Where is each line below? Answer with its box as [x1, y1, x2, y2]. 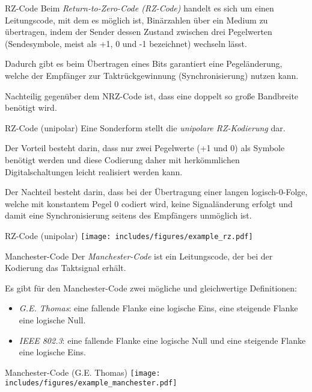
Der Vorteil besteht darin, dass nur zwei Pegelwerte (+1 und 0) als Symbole [5, 142, 285, 154]
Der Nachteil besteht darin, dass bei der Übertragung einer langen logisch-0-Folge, [5, 185, 308, 198]
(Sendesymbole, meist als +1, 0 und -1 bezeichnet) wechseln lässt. [5, 37, 247, 49]
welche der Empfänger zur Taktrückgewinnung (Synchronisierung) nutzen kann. [5, 69, 299, 81]
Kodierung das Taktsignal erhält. [5, 261, 126, 274]
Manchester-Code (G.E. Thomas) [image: [5, 366, 161, 378]
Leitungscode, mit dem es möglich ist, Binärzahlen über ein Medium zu [5, 13, 268, 26]
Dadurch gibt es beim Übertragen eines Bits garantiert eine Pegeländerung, [5, 57, 283, 70]
